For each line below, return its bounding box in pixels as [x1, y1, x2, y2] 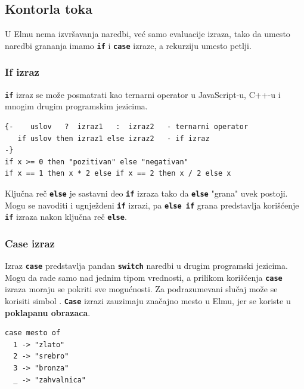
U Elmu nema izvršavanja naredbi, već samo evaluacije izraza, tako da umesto [5, 27, 290, 40]
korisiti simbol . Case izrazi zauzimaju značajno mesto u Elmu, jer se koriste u [5, 294, 291, 307]
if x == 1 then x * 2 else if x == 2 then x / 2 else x [5, 169, 231, 178]
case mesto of [5, 329, 61, 338]
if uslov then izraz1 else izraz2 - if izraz [17, 134, 210, 143]
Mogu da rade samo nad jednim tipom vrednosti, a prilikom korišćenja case [5, 271, 283, 283]
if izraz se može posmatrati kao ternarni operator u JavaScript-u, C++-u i [5, 88, 281, 100]
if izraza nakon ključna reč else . [5, 210, 127, 223]
